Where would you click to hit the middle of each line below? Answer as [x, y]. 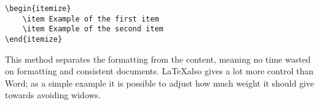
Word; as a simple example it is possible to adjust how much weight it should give [159, 83]
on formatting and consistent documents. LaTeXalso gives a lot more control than [159, 71]
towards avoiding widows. [53, 95]
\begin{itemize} [38, 9]
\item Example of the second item [93, 29]
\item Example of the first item [91, 19]
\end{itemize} [34, 39]
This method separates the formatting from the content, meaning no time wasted [158, 59]
